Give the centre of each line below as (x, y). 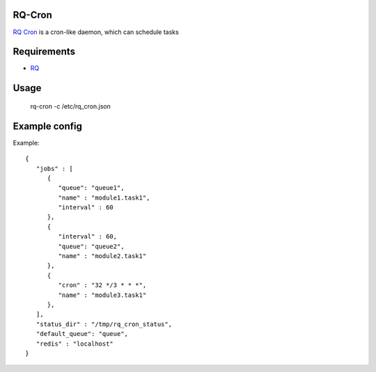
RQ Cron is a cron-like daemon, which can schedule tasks (96, 32)
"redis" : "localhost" (75, 343)
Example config (48, 126)
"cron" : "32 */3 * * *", (102, 285)
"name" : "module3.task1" (102, 295)
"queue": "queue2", (91, 246)
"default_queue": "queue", (82, 334)
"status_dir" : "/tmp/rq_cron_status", (104, 324)
